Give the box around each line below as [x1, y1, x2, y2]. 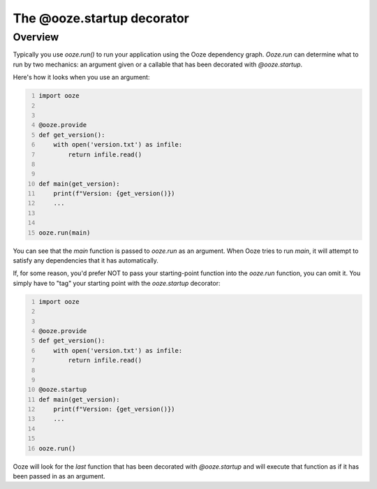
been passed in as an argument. [13, 472, 106, 480]
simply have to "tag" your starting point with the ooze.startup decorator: [13, 279, 221, 287]
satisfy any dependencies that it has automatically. [13, 256, 158, 265]
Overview [13, 31, 59, 43]
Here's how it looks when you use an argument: [13, 73, 150, 82]
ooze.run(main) [38, 228, 91, 237]
